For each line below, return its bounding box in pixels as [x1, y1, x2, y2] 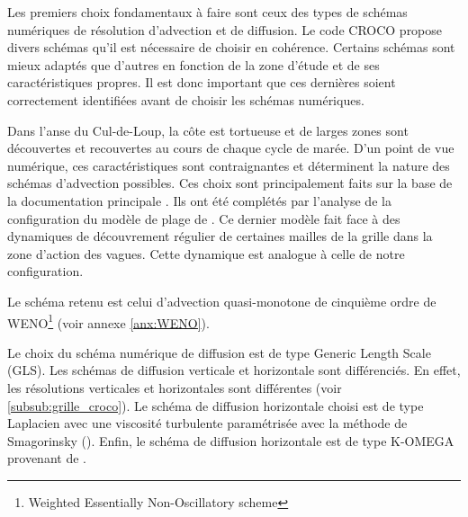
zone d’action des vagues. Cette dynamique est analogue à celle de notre [7, 244, 405, 263]
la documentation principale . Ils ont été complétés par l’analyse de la [7, 191, 391, 209]
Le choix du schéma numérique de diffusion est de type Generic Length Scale [7, 343, 431, 361]
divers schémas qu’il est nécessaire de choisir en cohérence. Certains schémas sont [7, 38, 455, 57]
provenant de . [7, 449, 86, 468]
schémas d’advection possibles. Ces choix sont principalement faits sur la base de [7, 174, 453, 192]
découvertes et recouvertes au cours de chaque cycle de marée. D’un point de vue [7, 138, 454, 157]
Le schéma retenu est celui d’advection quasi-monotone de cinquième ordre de [7, 291, 436, 310]
